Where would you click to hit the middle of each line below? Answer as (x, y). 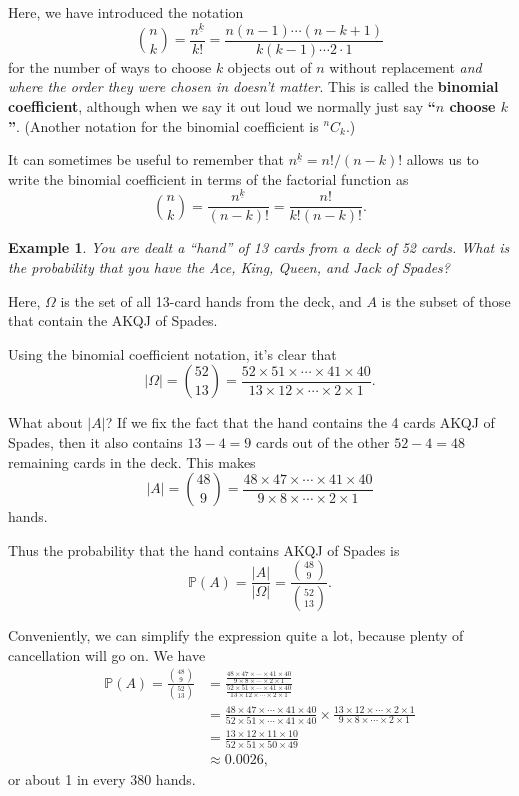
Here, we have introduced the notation (126, 12)
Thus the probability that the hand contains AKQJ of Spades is (204, 549)
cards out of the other (322, 442)
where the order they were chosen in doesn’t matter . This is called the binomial (253, 86)
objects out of (269, 66)
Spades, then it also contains (95, 442)
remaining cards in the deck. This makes (132, 461)
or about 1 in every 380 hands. (102, 778)
